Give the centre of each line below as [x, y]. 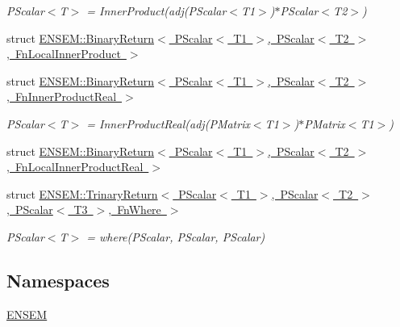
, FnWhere [135, 210]
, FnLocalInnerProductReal [75, 167]
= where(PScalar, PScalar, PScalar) [176, 236]
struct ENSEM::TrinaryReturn [82, 193]
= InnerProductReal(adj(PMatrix [168, 123]
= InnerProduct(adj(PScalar [156, 10]
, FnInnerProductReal [62, 96]
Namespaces [58, 280]
